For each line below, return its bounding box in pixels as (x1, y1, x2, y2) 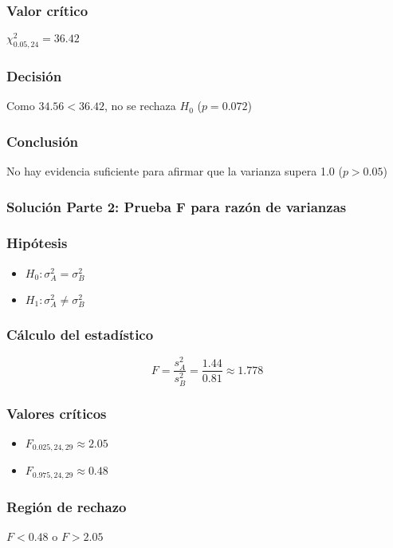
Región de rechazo (6, 496, 127, 516)
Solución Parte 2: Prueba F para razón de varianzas (6, 196, 347, 216)
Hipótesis (6, 233, 68, 253)
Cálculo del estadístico (6, 325, 154, 345)
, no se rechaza (104, 97, 176, 114)
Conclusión (6, 131, 78, 151)
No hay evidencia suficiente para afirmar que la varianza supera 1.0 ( (6, 163, 343, 179)
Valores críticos (6, 403, 107, 423)
